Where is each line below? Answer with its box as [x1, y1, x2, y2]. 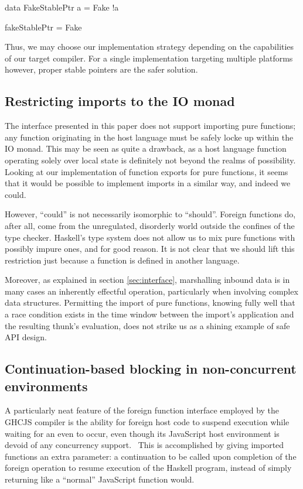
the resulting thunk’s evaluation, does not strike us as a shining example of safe [5, 319, 290, 331]
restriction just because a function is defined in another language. [5, 254, 240, 266]
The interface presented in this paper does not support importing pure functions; [5, 119, 296, 132]
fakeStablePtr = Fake [5, 20, 82, 33]
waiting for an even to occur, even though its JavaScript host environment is [5, 427, 280, 439]
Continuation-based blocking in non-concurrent [5, 360, 297, 378]
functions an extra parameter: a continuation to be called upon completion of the [5, 450, 297, 462]
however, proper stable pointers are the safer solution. [5, 63, 198, 76]
